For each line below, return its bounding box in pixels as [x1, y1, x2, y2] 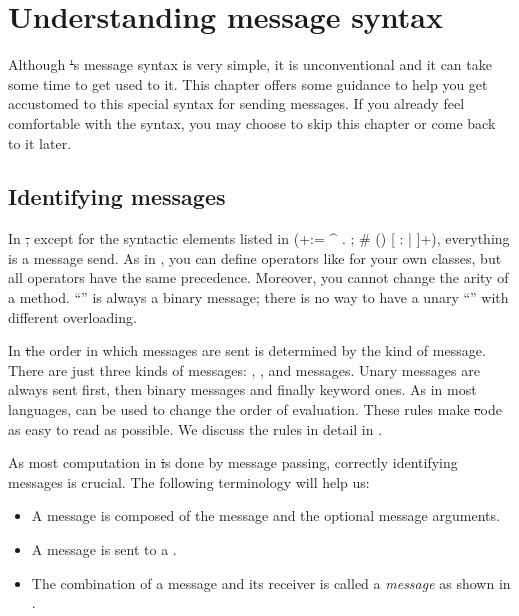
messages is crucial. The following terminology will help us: [8, 471, 370, 492]
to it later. [8, 132, 72, 153]
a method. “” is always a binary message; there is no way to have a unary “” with [8, 287, 509, 308]
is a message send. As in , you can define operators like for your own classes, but [8, 247, 502, 268]
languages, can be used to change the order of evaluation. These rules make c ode [8, 399, 502, 420]
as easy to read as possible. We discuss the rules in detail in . [8, 418, 383, 439]
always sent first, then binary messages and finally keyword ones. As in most [8, 379, 477, 400]
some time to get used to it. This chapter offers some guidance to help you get [8, 73, 488, 94]
